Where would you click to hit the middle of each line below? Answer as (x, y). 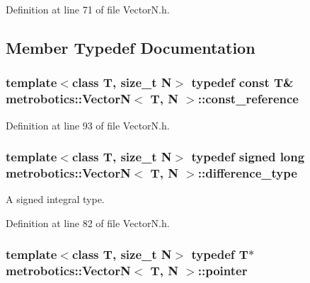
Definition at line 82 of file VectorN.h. (88, 223)
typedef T (220, 254)
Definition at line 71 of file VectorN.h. (88, 9)
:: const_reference (248, 99)
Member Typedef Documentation (131, 47)
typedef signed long (248, 157)
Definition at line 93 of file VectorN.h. (88, 125)
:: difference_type (247, 172)
